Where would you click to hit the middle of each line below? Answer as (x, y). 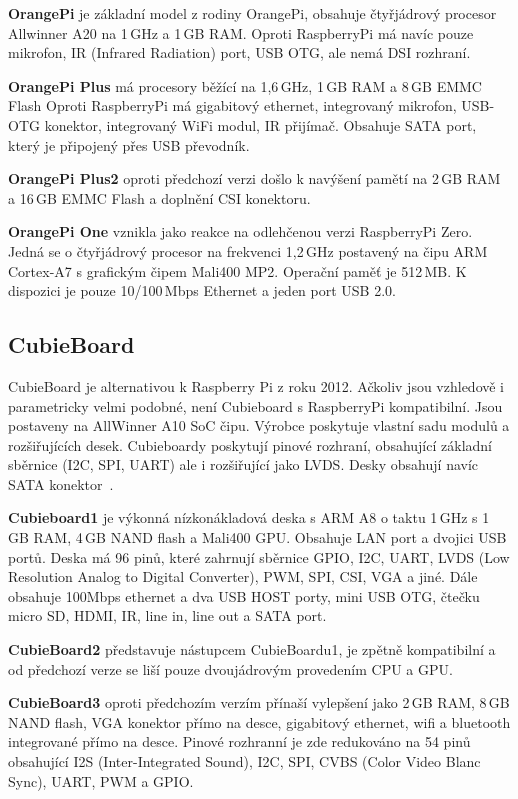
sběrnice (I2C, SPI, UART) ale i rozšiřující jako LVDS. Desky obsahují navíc (243, 464)
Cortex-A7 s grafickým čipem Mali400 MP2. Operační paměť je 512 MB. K (237, 270)
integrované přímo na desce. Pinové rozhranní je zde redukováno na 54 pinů (239, 741)
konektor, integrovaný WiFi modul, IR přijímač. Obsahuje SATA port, (260, 124)
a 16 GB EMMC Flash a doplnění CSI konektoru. (159, 197)
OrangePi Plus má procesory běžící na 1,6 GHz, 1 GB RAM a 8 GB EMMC (245, 85)
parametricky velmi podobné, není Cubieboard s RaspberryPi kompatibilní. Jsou (255, 405)
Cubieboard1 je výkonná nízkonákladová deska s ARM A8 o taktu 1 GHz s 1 (249, 517)
